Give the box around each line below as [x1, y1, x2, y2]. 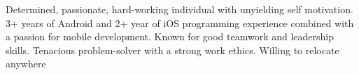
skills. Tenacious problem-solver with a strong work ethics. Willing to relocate [6, 42, 339, 57]
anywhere [6, 56, 46, 71]
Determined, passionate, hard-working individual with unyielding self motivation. [6, 2, 353, 16]
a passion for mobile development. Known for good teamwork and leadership [6, 29, 335, 44]
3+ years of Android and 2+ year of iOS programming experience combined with [6, 15, 354, 30]
